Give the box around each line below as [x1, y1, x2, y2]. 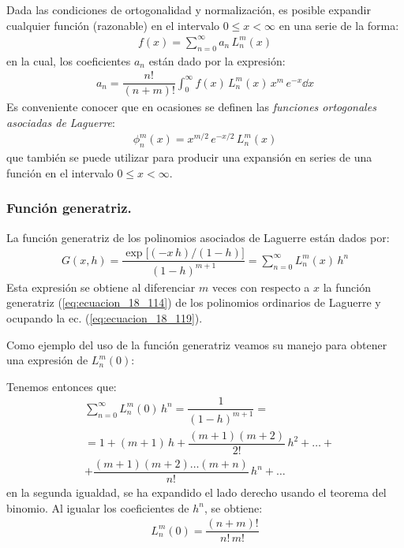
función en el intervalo [6, 164, 114, 181]
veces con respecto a [211, 278, 310, 295]
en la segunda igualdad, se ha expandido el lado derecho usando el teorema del [6, 483, 387, 500]
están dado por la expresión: [148, 52, 286, 69]
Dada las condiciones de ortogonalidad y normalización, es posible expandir [6, 2, 371, 17]
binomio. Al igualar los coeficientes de [6, 499, 189, 516]
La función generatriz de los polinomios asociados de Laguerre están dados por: [6, 229, 390, 245]
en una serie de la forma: [279, 17, 399, 33]
